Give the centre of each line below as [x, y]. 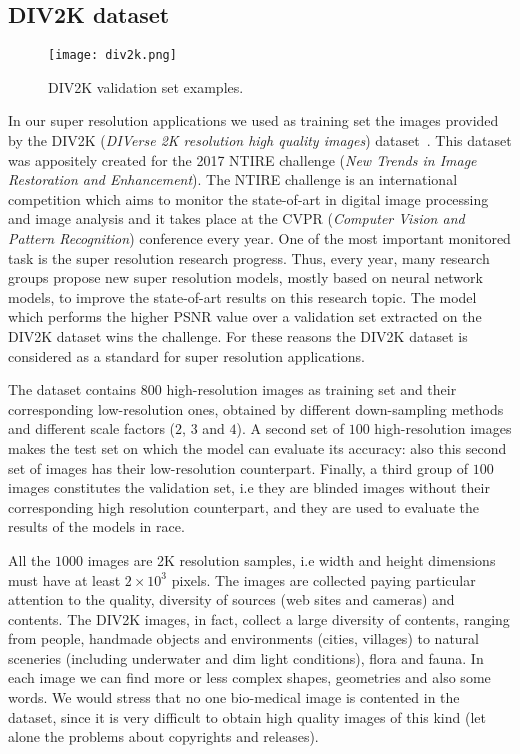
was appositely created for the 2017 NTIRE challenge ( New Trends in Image [242, 159]
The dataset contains [72, 389]
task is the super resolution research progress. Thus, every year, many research [249, 257]
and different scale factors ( [92, 428]
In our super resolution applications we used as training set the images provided [253, 120]
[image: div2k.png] [112, 55]
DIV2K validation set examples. [146, 86]
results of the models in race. [96, 526]
